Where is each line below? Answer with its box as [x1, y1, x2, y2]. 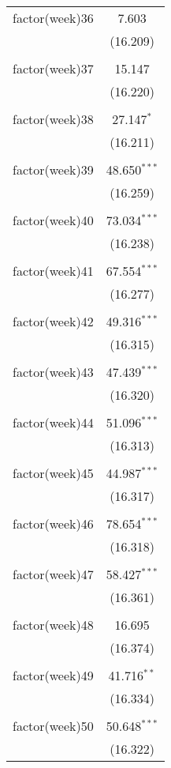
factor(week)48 [13, 616, 94, 634]
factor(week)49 [13, 666, 94, 684]
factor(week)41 [13, 262, 94, 280]
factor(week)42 [13, 312, 94, 330]
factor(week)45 [13, 464, 94, 482]
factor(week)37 [13, 59, 94, 77]
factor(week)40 [13, 211, 94, 229]
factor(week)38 [13, 110, 94, 128]
